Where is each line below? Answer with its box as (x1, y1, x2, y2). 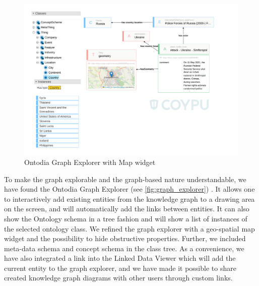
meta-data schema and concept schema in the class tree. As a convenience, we (4, 243, 244, 253)
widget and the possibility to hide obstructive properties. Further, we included (4, 233, 246, 244)
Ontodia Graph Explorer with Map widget (24, 156, 156, 167)
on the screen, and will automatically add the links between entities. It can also (4, 203, 249, 214)
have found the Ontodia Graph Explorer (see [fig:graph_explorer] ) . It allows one (4, 184, 255, 194)
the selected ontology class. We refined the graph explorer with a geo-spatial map (4, 223, 255, 234)
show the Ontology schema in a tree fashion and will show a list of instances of (4, 213, 247, 223)
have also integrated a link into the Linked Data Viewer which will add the (4, 253, 236, 263)
